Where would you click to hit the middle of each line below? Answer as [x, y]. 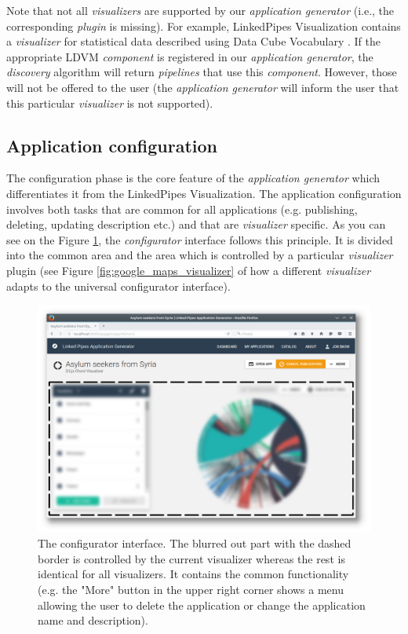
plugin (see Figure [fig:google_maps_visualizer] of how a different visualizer [189, 270]
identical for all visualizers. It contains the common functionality [193, 574]
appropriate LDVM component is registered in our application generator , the [190, 56]
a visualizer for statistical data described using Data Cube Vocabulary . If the [193, 41]
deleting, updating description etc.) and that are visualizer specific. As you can [196, 224]
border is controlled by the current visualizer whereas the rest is [191, 558]
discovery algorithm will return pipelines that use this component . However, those [202, 72]
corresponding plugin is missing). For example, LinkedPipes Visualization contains [204, 26]
